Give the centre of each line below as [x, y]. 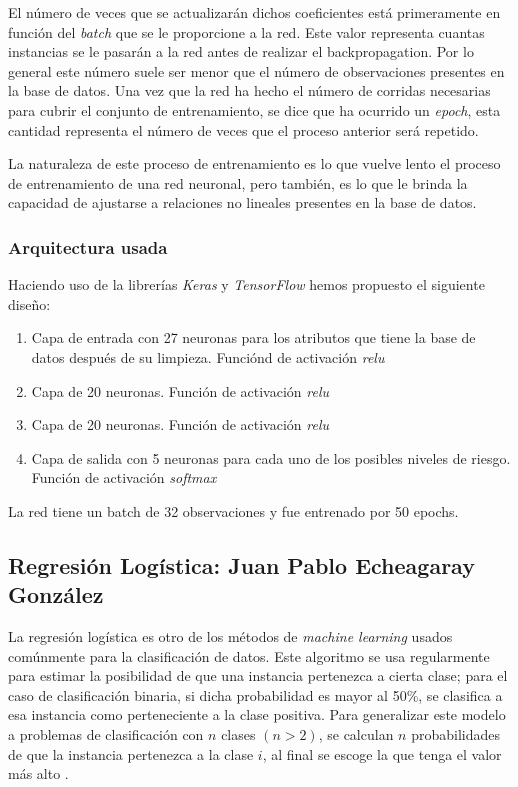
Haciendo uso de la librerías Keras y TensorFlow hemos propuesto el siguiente [246, 284]
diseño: [29, 303]
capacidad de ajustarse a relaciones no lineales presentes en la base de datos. [242, 202]
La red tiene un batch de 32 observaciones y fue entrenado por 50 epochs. [233, 510]
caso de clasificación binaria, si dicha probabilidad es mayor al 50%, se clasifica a [255, 694]
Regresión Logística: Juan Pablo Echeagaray [241, 564]
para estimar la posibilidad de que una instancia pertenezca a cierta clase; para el [258, 675]
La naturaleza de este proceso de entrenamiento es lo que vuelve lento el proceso [254, 163]
